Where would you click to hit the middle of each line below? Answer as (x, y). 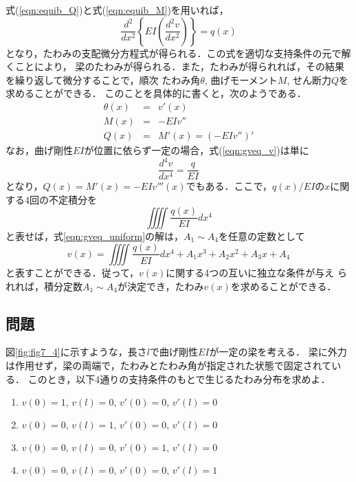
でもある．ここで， (229, 186)
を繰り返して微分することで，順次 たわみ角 (103, 79)
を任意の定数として (262, 235)
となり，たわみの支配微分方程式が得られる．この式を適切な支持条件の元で (174, 53)
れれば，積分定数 (44, 286)
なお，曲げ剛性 (39, 150)
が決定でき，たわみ (160, 286)
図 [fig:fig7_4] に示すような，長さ (76, 352)
